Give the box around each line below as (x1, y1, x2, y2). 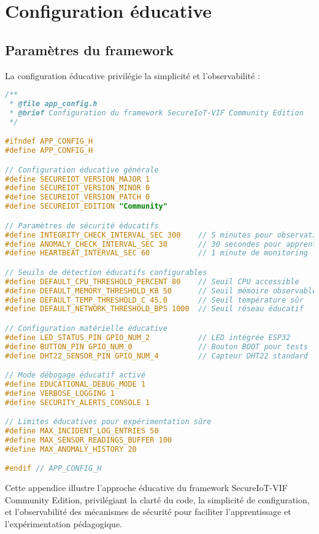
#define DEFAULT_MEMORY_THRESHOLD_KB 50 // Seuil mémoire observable (5, 286, 317, 295)
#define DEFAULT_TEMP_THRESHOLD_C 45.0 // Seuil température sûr (5, 295, 304, 304)
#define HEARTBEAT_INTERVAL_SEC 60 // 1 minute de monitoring (5, 249, 308, 258)
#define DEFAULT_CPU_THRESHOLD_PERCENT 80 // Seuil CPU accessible (5, 277, 299, 286)
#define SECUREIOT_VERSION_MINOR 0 (5, 184, 150, 193)
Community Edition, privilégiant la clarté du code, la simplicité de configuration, (5, 493, 310, 506)
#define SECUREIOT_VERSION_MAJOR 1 (5, 174, 150, 184)
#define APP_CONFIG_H (5, 146, 93, 155)
